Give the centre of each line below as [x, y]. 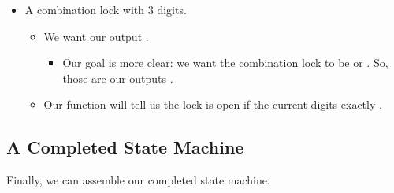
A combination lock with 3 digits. [106, 9]
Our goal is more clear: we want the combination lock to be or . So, [225, 63]
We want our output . [96, 36]
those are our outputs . [118, 78]
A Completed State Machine [125, 147]
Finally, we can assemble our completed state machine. [138, 180]
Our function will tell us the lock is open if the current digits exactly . [213, 104]
